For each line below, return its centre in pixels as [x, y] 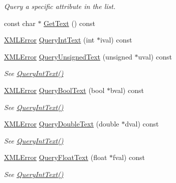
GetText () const [69, 23]
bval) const [127, 90]
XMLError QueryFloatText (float [56, 157]
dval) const [142, 124]
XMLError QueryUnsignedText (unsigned [68, 56]
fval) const [129, 157]
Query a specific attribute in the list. [60, 6]
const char [20, 23]
